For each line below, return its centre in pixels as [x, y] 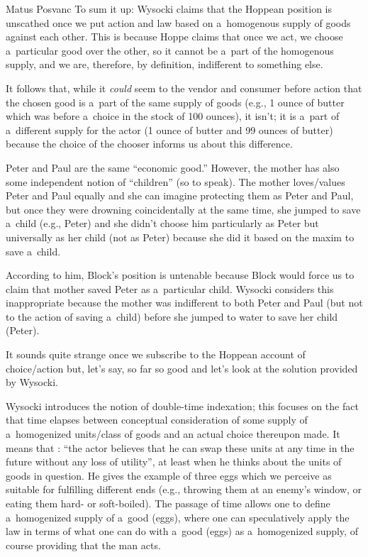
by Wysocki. [32, 382]
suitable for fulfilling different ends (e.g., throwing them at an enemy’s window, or [184, 489]
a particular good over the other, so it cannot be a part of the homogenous [170, 50]
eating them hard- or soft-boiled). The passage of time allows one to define [168, 503]
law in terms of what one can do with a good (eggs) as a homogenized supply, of [182, 531]
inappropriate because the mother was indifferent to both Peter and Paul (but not [184, 303]
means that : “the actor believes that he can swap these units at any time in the [180, 447]
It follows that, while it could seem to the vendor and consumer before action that [184, 88]
